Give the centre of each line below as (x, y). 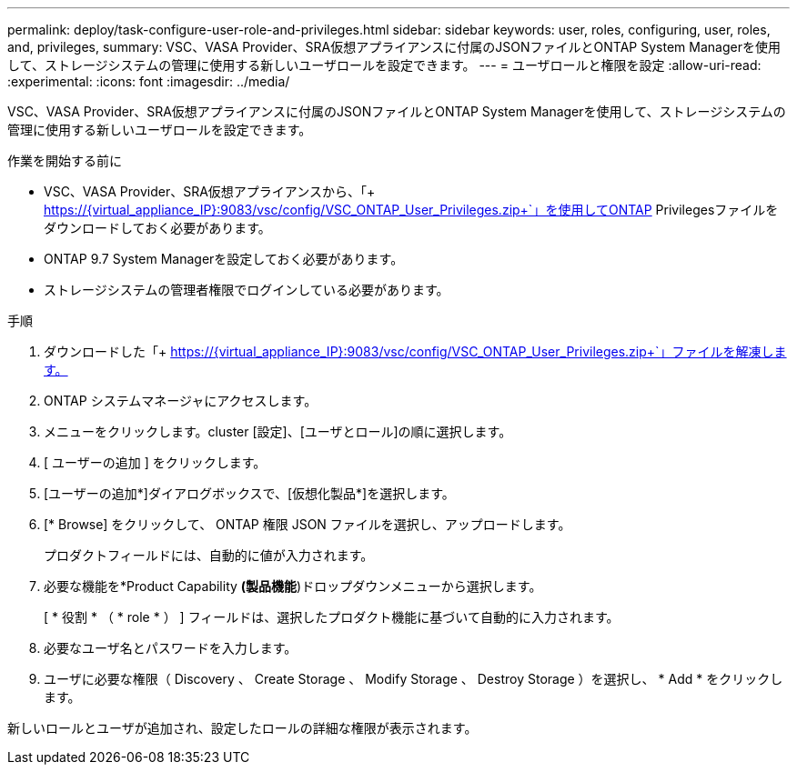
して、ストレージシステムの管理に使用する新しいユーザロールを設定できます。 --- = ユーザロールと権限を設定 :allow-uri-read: (384, 65)
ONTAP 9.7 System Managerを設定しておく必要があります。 (224, 259)
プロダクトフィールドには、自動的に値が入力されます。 (209, 555)
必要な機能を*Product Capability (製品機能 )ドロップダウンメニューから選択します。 (293, 586)
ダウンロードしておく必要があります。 (157, 228)
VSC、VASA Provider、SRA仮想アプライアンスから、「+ (210, 191)
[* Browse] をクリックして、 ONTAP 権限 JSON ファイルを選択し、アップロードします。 (308, 524)
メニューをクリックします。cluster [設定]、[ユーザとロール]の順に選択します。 (278, 431)
